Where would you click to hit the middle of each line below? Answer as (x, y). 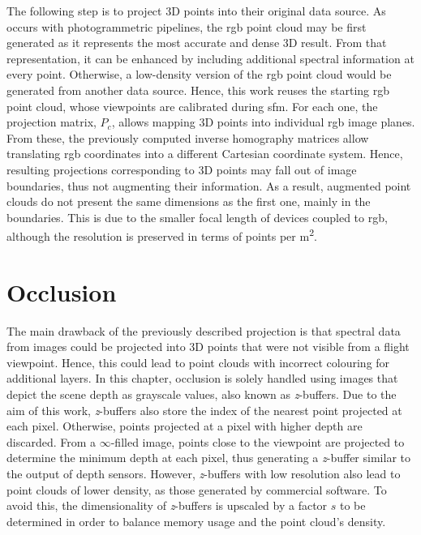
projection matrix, (52, 122)
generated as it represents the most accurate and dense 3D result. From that (197, 43)
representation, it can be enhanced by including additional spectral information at (210, 58)
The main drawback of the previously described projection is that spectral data (204, 330)
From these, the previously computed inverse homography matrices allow (188, 137)
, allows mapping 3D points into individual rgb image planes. (263, 122)
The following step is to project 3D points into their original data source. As (196, 11)
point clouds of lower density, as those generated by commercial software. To (197, 489)
